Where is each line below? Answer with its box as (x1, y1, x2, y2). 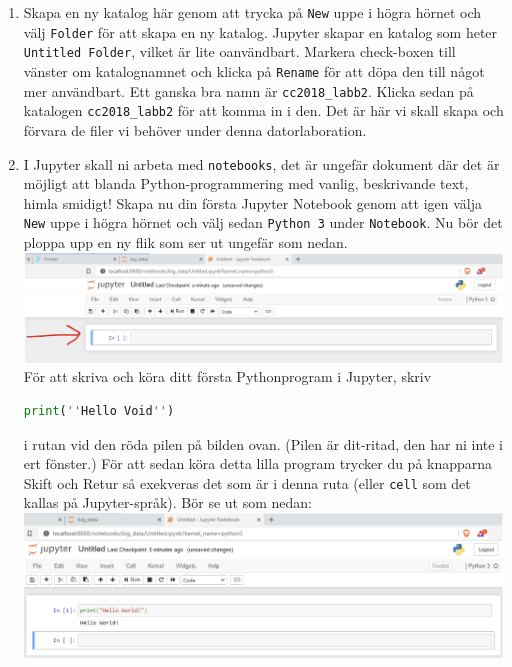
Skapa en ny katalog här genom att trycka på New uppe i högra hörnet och (23, 2, 482, 22)
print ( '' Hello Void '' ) (23, 404, 175, 418)
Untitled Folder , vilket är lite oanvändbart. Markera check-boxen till (23, 41, 456, 62)
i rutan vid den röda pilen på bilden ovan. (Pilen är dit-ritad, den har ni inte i (23, 433, 504, 454)
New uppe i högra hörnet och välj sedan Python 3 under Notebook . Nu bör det (23, 212, 503, 233)
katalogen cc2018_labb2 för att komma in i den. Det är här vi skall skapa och (23, 100, 504, 121)
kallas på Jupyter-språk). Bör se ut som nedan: (23, 492, 312, 513)
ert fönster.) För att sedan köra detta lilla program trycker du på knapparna (23, 453, 493, 474)
